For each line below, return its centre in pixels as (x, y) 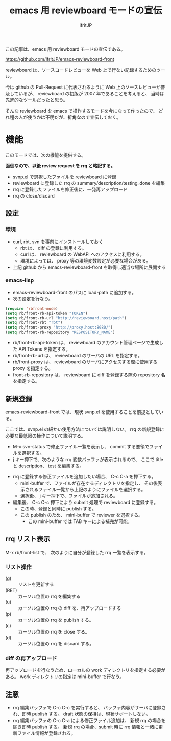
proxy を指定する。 (33, 368)
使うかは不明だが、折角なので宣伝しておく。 (74, 117)
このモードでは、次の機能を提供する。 (45, 155)
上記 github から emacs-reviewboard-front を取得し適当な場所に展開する (89, 267)
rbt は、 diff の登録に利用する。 (53, 248)
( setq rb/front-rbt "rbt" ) (34, 323)
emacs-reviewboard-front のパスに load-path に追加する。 (74, 292)
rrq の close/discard (34, 195)
